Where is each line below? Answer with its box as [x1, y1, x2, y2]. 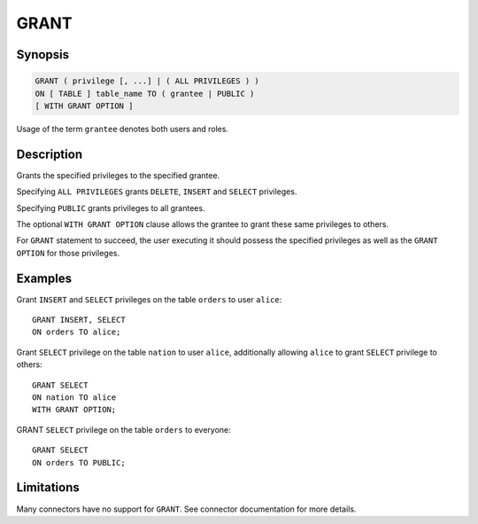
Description [16, 146, 83, 161]
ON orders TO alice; [32, 327, 121, 337]
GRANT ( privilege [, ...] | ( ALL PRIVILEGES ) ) [35, 76, 260, 86]
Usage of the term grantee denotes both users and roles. [16, 123, 229, 134]
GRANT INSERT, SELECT [32, 315, 126, 325]
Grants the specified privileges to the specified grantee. [16, 169, 220, 181]
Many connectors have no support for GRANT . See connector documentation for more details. [16, 504, 357, 514]
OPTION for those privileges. [16, 247, 119, 258]
